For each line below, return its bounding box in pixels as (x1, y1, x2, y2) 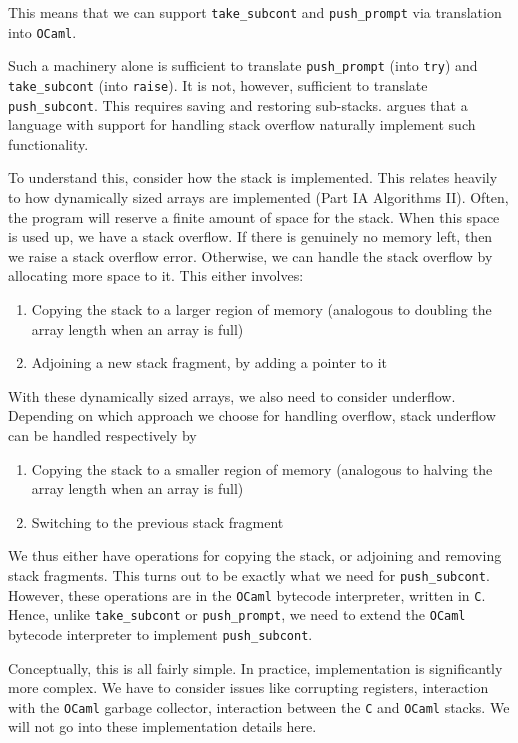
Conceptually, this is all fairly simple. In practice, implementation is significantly (8, 657, 503, 678)
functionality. (8, 133, 89, 154)
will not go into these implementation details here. (8, 716, 317, 737)
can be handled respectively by (8, 425, 197, 445)
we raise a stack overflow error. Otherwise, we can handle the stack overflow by (8, 245, 493, 266)
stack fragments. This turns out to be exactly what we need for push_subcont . (8, 564, 490, 585)
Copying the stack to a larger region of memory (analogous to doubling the (31, 299, 492, 320)
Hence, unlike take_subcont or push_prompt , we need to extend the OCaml (8, 604, 466, 625)
